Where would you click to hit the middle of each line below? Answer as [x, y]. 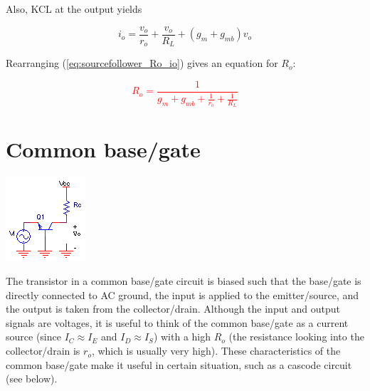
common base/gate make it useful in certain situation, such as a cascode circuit [179, 364]
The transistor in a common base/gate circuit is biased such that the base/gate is [184, 281]
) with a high [182, 337]
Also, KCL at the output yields [74, 9]
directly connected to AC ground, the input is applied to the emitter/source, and [183, 294]
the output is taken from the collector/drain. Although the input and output [173, 309]
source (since [33, 337]
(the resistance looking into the [296, 337]
